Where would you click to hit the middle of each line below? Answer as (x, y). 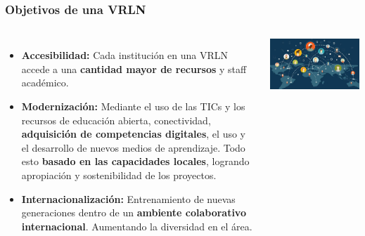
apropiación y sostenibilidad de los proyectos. (119, 175)
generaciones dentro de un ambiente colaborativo (134, 212)
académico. (45, 83)
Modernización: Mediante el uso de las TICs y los (133, 106)
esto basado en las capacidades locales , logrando (135, 161)
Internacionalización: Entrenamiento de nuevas (128, 198)
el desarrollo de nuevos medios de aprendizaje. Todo (133, 147)
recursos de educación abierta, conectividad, (116, 120)
